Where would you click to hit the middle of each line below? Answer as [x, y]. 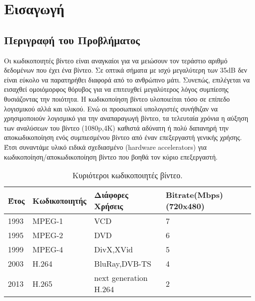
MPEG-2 [48, 235]
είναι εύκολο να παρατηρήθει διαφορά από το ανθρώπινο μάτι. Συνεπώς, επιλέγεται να [127, 79]
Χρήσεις [109, 206]
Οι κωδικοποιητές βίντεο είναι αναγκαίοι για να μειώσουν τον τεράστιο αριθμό [116, 60]
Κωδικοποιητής [60, 200]
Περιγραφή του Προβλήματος [72, 40]
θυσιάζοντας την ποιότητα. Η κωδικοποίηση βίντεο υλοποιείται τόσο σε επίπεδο [117, 98]
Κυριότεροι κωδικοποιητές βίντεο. [127, 175]
